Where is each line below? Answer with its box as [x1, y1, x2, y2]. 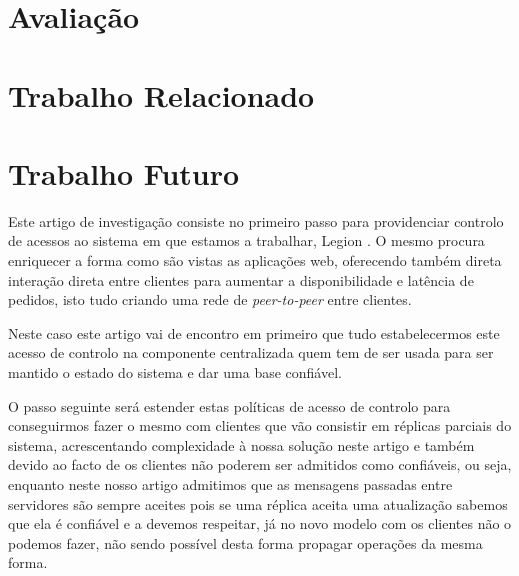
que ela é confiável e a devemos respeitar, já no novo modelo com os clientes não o [8, 513, 512, 534]
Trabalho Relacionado [8, 74, 315, 115]
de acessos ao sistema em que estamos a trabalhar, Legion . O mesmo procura [8, 230, 485, 251]
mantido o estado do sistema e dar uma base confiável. [8, 362, 342, 383]
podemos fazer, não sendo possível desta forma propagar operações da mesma [8, 532, 483, 553]
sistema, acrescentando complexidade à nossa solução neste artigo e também [8, 434, 475, 455]
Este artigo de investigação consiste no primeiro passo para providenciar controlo [8, 210, 504, 231]
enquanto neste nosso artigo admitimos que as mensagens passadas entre [8, 474, 453, 494]
